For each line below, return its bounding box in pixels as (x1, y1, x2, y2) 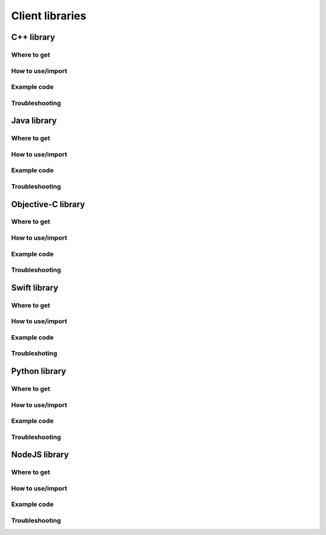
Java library (11, 115, 57, 126)
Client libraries (11, 9, 87, 22)
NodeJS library (11, 450, 69, 460)
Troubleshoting (11, 349, 57, 357)
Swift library (11, 283, 59, 293)
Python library (11, 366, 66, 377)
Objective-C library (11, 199, 86, 210)
